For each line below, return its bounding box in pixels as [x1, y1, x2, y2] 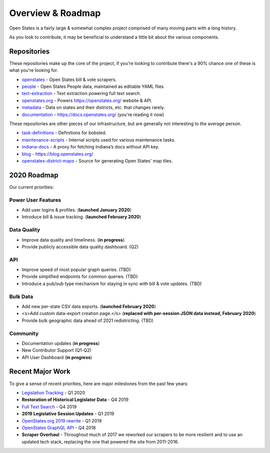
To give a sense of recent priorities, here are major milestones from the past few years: [9, 380, 188, 386]
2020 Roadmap [9, 170, 58, 179]
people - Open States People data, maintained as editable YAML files [21, 83, 164, 89]
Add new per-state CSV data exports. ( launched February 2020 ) [21, 303, 156, 309]
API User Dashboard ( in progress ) [21, 354, 92, 360]
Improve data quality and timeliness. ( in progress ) [21, 236, 125, 242]
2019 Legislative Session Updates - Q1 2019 [21, 410, 114, 417]
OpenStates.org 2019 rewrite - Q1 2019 [21, 417, 102, 423]
